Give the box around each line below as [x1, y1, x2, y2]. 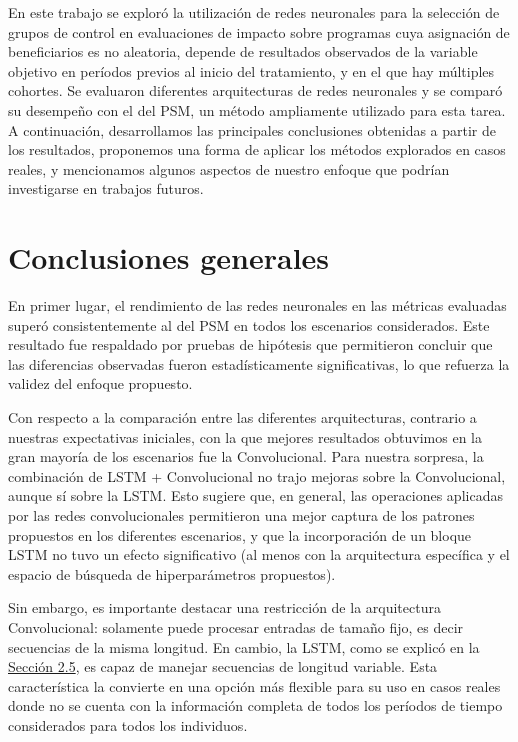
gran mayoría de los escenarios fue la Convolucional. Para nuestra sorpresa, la [8, 446, 484, 467]
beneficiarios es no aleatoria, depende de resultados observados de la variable [8, 41, 478, 62]
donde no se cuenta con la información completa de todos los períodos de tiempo [8, 695, 503, 716]
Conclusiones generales [8, 237, 330, 278]
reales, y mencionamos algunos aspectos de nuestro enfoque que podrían [8, 158, 450, 179]
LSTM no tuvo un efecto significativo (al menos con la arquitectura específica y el [8, 544, 510, 565]
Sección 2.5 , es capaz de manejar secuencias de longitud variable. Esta [8, 656, 438, 677]
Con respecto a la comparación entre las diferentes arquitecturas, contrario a [8, 407, 477, 428]
